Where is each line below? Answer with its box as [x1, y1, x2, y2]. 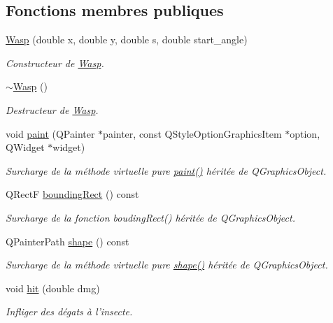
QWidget [6, 140, 45, 155]
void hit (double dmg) [6, 280, 100, 295]
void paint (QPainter [6, 126, 95, 141]
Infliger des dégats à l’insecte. [6, 304, 133, 319]
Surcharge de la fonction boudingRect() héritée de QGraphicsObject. [6, 210, 295, 224]
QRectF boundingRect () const [6, 187, 139, 201]
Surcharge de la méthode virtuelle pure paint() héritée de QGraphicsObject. [6, 163, 327, 178]
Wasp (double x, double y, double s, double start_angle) [6, 32, 248, 47]
